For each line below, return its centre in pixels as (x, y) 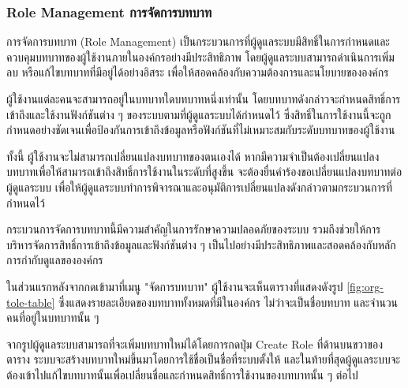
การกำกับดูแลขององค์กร (55, 260)
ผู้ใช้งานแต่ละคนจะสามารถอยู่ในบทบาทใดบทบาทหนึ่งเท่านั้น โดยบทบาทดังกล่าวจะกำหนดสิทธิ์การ (204, 99)
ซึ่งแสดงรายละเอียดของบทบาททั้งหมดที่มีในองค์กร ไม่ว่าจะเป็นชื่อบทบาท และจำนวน (228, 302)
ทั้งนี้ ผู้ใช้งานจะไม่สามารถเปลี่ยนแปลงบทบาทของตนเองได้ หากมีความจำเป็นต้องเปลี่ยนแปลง (193, 156)
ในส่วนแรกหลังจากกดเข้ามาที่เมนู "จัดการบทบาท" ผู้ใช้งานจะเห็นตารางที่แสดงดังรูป (175, 286)
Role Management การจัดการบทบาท (109, 11)
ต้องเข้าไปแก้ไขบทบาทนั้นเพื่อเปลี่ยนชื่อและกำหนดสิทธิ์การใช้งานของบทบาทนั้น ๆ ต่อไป (182, 374)
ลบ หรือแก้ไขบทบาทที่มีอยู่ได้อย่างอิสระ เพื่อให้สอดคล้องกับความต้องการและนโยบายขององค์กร (198, 72)
